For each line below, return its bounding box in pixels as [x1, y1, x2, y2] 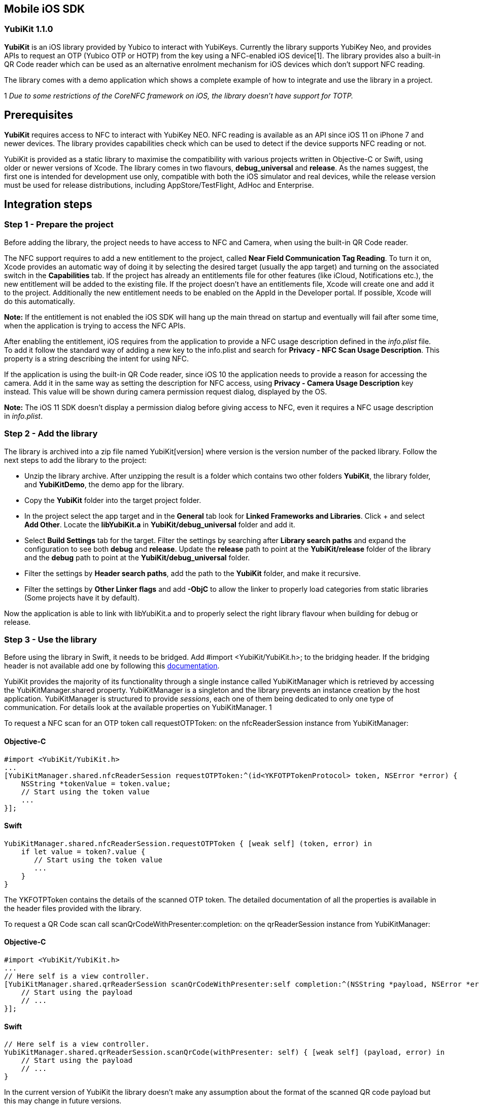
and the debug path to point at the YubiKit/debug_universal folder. [24, 553, 250, 562]
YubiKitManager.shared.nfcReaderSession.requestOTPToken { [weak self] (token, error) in [4, 839, 372, 848]
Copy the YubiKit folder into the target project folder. [24, 495, 201, 505]
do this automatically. [4, 296, 75, 306]
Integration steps [4, 198, 92, 211]
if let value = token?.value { [21, 847, 146, 856]
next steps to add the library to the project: [4, 455, 147, 464]
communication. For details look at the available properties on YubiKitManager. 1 [4, 703, 272, 712]
